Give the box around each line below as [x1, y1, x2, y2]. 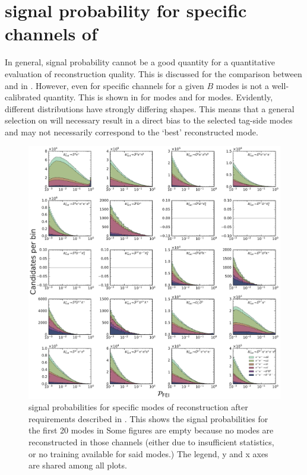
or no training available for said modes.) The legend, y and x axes [29, 447, 268, 460]
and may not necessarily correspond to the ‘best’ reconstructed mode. [5, 125, 258, 138]
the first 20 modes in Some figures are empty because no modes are [29, 424, 274, 436]
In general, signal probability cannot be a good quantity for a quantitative [5, 56, 275, 68]
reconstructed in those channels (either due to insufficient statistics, [29, 436, 274, 448]
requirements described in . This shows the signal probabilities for [29, 412, 268, 425]
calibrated [5, 91, 41, 103]
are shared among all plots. [29, 459, 127, 471]
